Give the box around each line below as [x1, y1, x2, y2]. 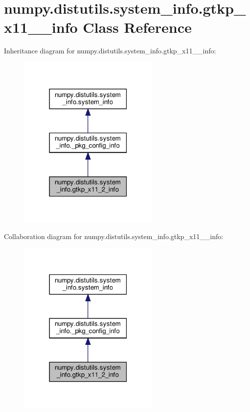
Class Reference [83, 17, 192, 37]
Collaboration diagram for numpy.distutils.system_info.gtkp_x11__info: [4, 231, 224, 242]
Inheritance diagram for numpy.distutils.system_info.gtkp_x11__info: [4, 46, 216, 56]
